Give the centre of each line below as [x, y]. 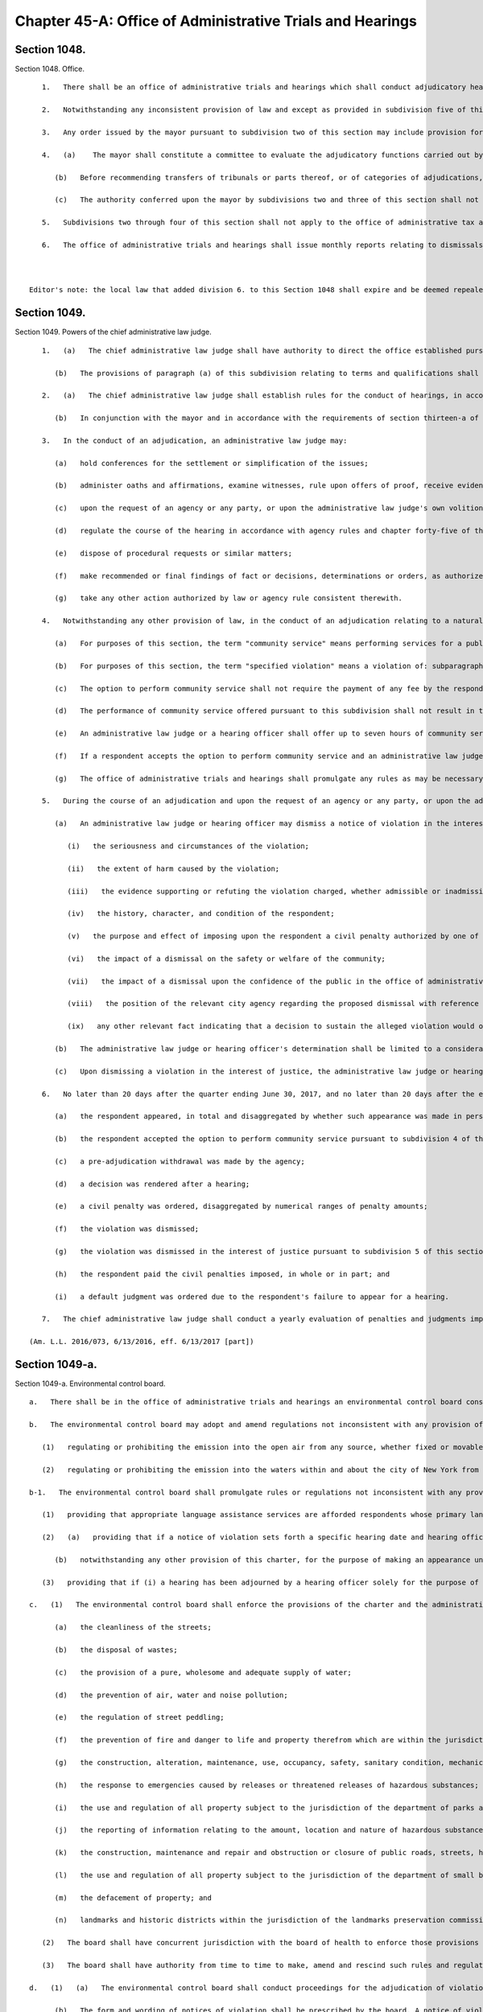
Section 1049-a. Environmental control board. [90, 1383]
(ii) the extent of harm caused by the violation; [173, 868]
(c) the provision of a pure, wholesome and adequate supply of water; [203, 1672]
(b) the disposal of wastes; [116, 1650]
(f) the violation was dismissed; [127, 1229]
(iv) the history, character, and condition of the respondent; [201, 914]
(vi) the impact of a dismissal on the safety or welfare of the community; [227, 959]
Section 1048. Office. [50, 69]
